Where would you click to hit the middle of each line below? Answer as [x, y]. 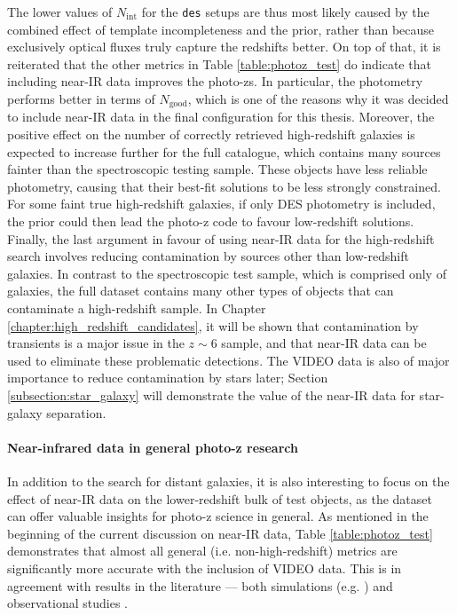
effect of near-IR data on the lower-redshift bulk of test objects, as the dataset [220, 498]
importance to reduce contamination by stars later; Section [168, 378]
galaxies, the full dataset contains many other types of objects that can [201, 291]
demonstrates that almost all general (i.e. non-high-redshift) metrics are [202, 551]
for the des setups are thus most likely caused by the [285, 12]
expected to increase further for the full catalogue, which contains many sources [224, 151]
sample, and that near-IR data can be [324, 343]
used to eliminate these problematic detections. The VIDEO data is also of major [228, 360]
